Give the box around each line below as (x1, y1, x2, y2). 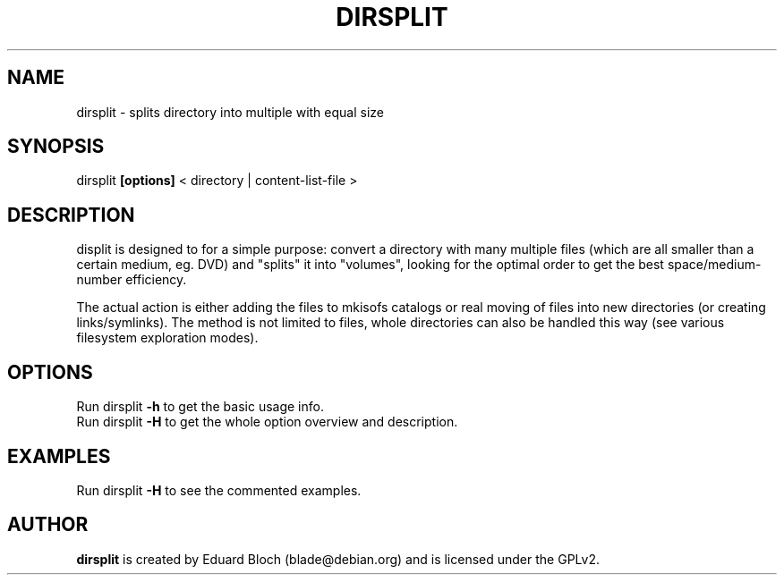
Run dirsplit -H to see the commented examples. (76, 482, 362, 498)
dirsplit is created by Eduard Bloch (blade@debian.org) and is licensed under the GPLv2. (76, 551, 600, 567)
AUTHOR (7, 513, 89, 536)
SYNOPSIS (7, 135, 105, 158)
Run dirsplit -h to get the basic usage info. (76, 399, 324, 415)
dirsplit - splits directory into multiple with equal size (76, 104, 384, 120)
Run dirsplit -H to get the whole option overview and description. (76, 414, 458, 430)
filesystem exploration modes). (76, 330, 259, 346)
